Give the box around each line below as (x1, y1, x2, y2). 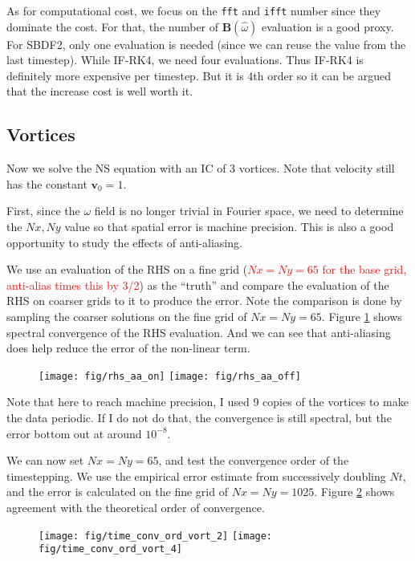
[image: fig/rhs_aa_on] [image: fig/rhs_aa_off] (39, 370, 301, 382)
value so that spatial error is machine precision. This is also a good (64, 218, 394, 235)
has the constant (6, 175, 87, 192)
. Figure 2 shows (314, 483, 395, 500)
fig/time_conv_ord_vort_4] (39, 543, 182, 555)
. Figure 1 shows (321, 307, 402, 324)
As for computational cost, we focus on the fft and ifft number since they (6, 2, 381, 18)
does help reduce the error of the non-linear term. (6, 339, 250, 356)
